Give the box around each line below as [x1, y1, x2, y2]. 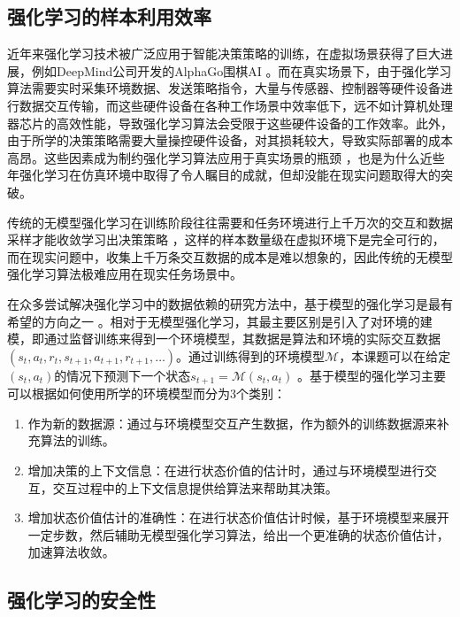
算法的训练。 [40, 431, 115, 450]
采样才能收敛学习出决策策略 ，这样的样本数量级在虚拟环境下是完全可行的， [7, 230, 445, 249]
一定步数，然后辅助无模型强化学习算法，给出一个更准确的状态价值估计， [27, 525, 449, 544]
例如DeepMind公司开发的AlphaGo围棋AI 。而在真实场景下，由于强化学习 [31, 61, 452, 80]
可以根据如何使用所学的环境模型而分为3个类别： [7, 384, 286, 403]
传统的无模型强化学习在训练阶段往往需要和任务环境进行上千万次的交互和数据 [7, 212, 453, 231]
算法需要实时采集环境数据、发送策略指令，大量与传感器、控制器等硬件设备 [7, 79, 441, 97]
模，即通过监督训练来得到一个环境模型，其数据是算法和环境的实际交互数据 [7, 329, 441, 348]
